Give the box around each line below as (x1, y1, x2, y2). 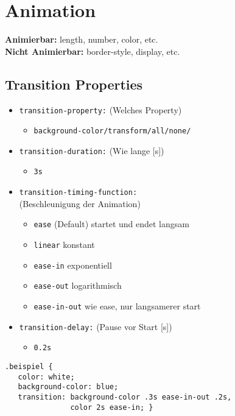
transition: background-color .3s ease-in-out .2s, (18, 392, 232, 401)
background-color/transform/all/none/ (33, 127, 191, 136)
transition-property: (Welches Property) (19, 103, 182, 116)
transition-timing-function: (19, 188, 138, 197)
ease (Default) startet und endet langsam (33, 217, 189, 230)
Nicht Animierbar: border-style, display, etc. (5, 44, 180, 57)
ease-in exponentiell (33, 258, 112, 271)
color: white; (18, 372, 75, 381)
